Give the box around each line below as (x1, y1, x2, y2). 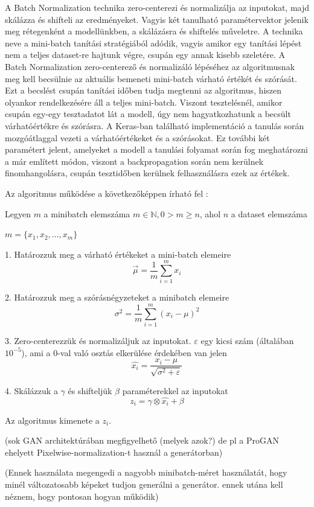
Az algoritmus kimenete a (5, 413, 100, 426)
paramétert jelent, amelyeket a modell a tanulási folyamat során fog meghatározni (5, 143, 308, 156)
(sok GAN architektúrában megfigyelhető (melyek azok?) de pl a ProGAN (5, 434, 280, 447)
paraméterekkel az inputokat (122, 384, 228, 397)
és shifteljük (68, 384, 112, 397)
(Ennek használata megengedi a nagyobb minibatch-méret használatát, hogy (5, 466, 287, 479)
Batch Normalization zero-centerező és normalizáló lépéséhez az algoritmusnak (5, 60, 295, 72)
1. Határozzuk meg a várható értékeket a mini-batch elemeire (5, 247, 231, 260)
